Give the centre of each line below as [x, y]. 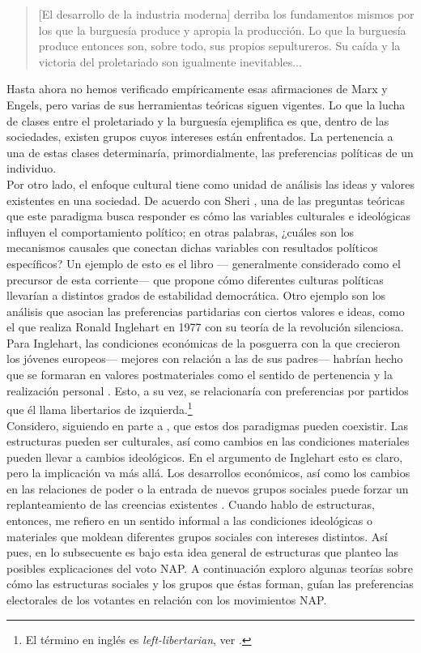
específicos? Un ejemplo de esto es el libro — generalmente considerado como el [204, 263]
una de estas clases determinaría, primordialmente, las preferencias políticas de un [210, 152]
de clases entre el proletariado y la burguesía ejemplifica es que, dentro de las [198, 120]
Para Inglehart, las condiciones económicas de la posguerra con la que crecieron [204, 342]
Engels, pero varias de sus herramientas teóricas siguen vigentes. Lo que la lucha [206, 104]
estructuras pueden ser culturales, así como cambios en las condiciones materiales [208, 441]
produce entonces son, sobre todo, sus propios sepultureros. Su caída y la [219, 46]
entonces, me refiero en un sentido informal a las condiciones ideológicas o [189, 521]
